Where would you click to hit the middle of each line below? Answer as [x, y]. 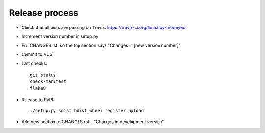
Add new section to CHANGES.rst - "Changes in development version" [93, 122]
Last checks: [34, 63]
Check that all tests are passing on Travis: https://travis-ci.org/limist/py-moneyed [104, 27]
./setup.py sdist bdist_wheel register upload [87, 111]
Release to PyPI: [38, 99]
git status [43, 75]
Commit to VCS [37, 54]
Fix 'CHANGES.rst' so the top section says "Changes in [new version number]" [101, 45]
